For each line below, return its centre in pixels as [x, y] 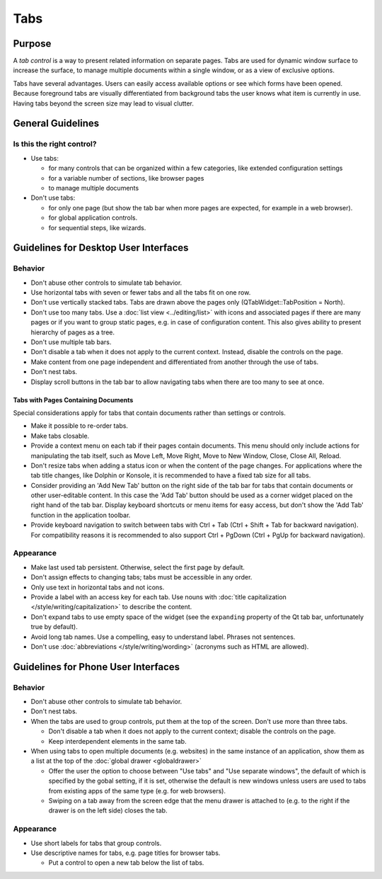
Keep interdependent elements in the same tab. [117, 741]
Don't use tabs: [53, 198]
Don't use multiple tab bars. [71, 342]
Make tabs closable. [60, 436]
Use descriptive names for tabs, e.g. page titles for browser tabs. [126, 853]
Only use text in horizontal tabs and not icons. [98, 587]
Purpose [32, 44]
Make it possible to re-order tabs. [80, 426]
